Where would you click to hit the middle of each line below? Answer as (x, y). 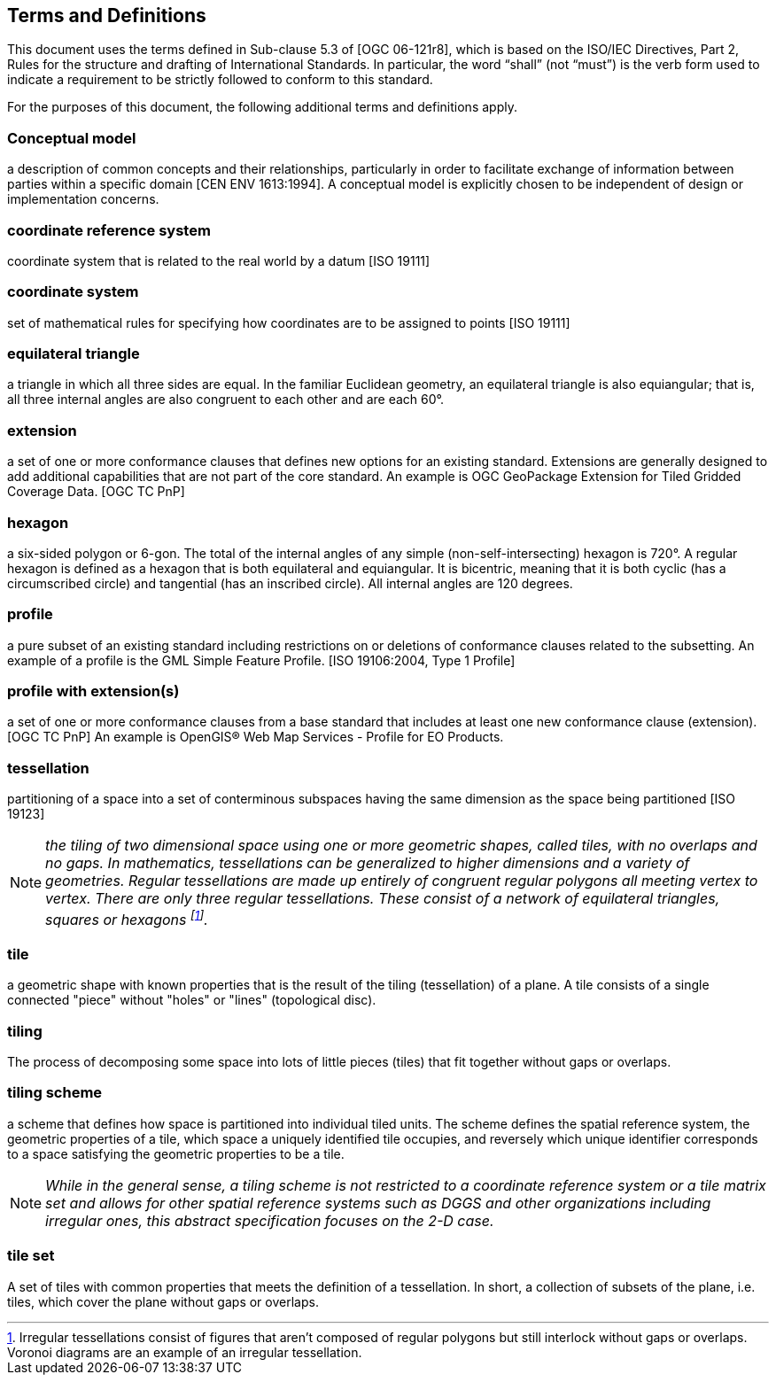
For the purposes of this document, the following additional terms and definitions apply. (262, 107)
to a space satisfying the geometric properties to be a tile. (176, 1153)
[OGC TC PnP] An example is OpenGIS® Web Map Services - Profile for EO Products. (256, 737)
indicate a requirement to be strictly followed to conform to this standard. (220, 80)
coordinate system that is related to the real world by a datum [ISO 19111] (219, 260)
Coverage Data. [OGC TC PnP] (96, 492)
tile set (31, 1256)
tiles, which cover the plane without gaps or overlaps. (163, 1301)
